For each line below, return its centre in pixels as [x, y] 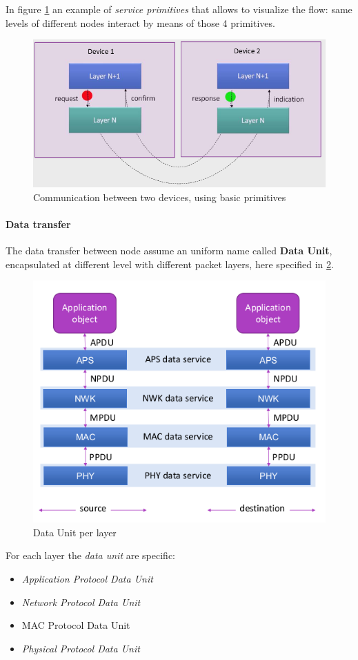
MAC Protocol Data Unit [76, 625]
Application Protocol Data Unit [87, 578]
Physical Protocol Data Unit [81, 648]
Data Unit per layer [75, 532]
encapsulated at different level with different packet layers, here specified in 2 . [170, 264]
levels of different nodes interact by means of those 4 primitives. [140, 22]
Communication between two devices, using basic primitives [160, 197]
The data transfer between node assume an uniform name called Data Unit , [169, 250]
